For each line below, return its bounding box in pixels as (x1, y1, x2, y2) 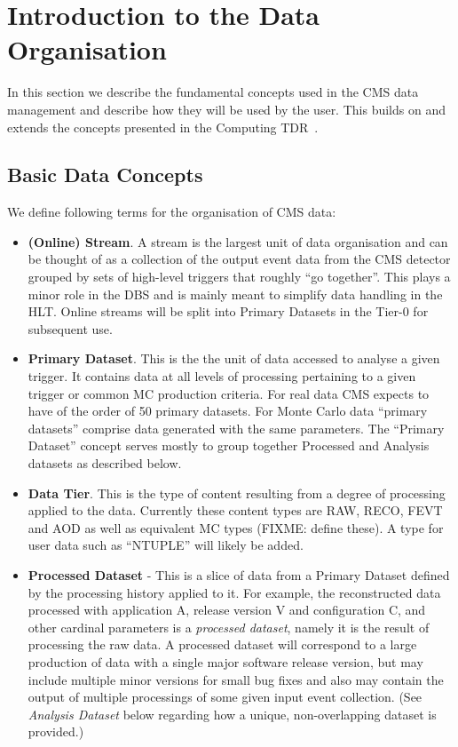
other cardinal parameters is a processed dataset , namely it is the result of (28, 617, 430, 636)
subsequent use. (28, 319, 113, 338)
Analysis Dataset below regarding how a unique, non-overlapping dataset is (28, 704, 437, 723)
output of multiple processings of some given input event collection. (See (28, 687, 422, 706)
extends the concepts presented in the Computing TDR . (7, 117, 319, 136)
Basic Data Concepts (7, 161, 203, 188)
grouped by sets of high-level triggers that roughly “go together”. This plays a (28, 267, 451, 286)
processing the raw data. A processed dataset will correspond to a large (28, 635, 417, 654)
